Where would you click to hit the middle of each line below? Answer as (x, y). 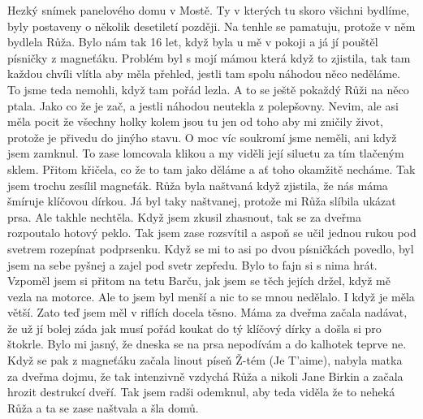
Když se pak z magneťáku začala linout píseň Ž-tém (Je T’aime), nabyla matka (205, 360)
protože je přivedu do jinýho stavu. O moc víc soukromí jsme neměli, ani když (202, 137)
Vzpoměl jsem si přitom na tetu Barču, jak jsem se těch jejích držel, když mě (199, 281)
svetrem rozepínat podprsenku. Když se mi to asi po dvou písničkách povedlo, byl (211, 248)
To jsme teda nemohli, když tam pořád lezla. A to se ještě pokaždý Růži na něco (208, 89)
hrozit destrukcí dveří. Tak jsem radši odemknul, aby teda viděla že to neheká (201, 392)
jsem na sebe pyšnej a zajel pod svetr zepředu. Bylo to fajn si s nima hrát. (192, 264)
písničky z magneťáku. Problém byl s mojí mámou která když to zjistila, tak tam (209, 57)
